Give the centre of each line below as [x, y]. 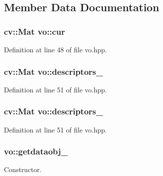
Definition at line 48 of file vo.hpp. [56, 49]
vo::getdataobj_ [36, 151]
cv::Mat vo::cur [35, 31]
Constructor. [23, 169]
